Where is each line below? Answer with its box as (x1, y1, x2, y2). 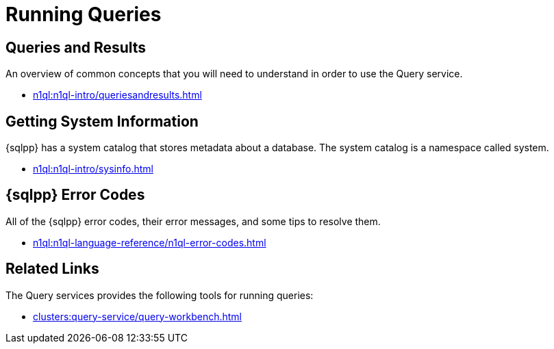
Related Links (5, 260, 99, 278)
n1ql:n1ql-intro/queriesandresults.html (33, 89, 202, 101)
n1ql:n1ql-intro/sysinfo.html (33, 163, 153, 175)
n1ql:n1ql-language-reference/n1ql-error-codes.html (33, 236, 266, 248)
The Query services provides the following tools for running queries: (5, 289, 314, 301)
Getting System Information (5, 112, 199, 130)
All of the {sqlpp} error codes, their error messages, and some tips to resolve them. (5, 215, 381, 227)
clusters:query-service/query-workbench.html (33, 310, 242, 322)
